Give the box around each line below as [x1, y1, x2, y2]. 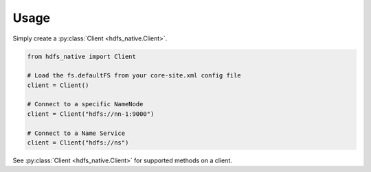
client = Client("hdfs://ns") [27, 139, 129, 147]
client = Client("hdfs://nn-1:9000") [27, 110, 155, 118]
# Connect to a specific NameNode [27, 100, 144, 108]
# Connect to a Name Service [27, 129, 126, 137]
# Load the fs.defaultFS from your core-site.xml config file [27, 72, 241, 79]
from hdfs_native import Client [27, 52, 137, 60]
